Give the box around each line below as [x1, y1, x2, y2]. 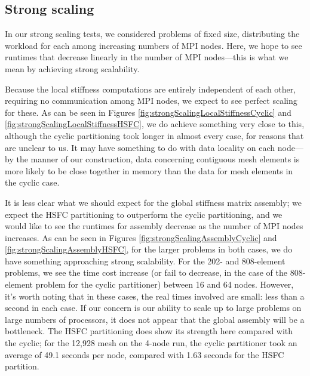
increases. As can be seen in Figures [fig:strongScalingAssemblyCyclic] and [5, 231, 277, 244]
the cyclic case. [5, 176, 60, 189]
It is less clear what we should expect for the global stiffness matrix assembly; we [5, 196, 302, 208]
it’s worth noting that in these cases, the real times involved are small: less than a [5, 289, 305, 302]
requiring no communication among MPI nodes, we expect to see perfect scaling [5, 94, 297, 107]
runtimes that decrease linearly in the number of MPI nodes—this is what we [5, 51, 288, 63]
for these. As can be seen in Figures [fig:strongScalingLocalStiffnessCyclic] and [5, 106, 291, 118]
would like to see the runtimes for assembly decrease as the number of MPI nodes [5, 220, 303, 232]
